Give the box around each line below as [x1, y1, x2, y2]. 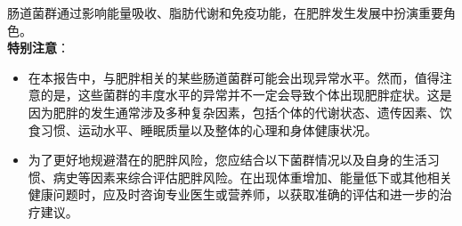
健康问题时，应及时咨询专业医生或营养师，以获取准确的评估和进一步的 [28, 185, 440, 204]
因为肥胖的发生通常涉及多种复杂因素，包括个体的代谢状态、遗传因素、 [28, 102, 440, 121]
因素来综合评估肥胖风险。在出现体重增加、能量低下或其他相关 [90, 167, 452, 186]
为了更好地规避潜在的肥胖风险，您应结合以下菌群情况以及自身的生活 [28, 150, 427, 169]
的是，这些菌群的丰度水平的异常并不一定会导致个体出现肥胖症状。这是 [40, 85, 452, 104]
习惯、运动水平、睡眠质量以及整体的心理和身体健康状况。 [40, 120, 377, 139]
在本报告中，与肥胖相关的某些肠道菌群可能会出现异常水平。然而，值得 [28, 68, 440, 86]
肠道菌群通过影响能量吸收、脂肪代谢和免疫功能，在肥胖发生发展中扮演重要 [7, 4, 443, 21]
